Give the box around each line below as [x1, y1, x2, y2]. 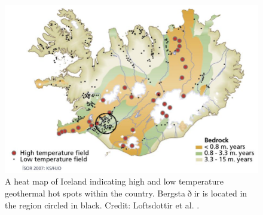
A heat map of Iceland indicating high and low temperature [5, 175, 224, 188]
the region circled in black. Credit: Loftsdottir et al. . [5, 198, 200, 211]
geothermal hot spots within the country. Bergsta [5, 187, 185, 199]
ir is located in [194, 187, 247, 199]
